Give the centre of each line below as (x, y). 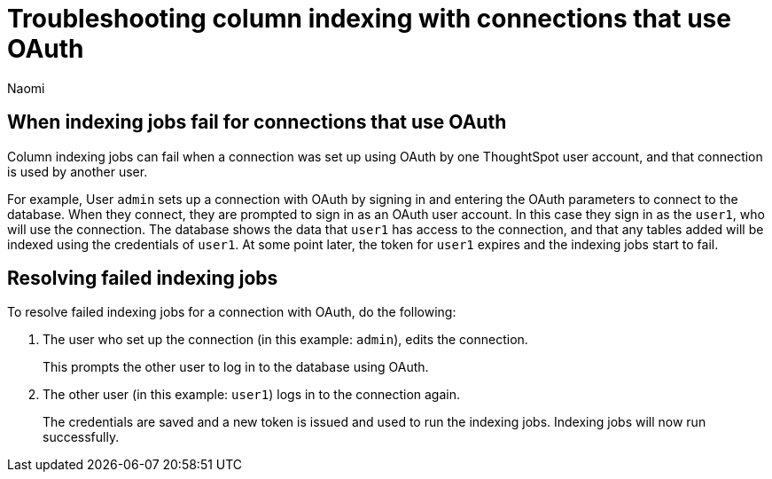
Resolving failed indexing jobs (143, 279)
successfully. (81, 437)
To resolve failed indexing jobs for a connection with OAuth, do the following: (232, 312)
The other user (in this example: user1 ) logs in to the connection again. (251, 395)
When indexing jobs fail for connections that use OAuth (257, 122)
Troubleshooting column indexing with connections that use (369, 19)
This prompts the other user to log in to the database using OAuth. (236, 367)
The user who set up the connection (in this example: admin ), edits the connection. (285, 340)
